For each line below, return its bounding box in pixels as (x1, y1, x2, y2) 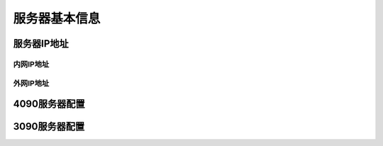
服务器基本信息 (13, 11, 101, 26)
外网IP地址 (13, 78, 50, 88)
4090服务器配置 (13, 98, 85, 110)
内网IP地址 (13, 59, 50, 69)
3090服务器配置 (13, 120, 85, 133)
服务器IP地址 (13, 38, 69, 50)
